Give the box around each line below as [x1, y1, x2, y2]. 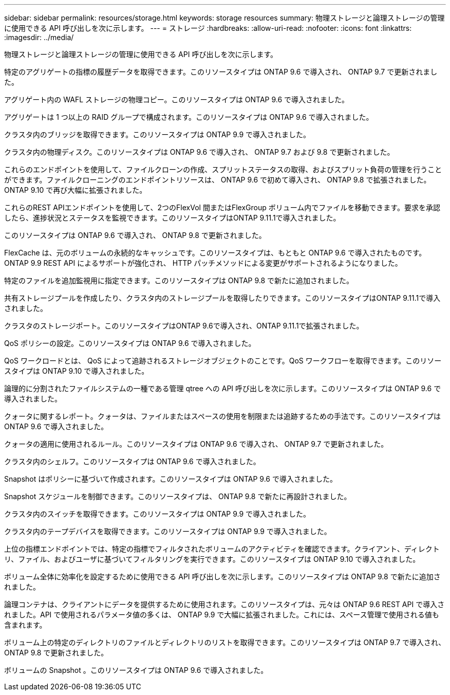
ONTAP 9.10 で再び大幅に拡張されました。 [4, 186, 147, 194]
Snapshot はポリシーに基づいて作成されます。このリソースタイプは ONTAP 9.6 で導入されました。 [4, 474, 337, 483]
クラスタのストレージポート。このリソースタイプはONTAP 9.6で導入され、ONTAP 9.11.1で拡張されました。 [4, 321, 364, 330]
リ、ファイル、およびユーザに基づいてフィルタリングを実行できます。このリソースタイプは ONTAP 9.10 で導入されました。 [4, 555, 420, 563]
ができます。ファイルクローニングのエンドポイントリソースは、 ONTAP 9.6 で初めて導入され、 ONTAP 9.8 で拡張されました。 [4, 175, 431, 184]
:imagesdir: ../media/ [4, 33, 74, 42]
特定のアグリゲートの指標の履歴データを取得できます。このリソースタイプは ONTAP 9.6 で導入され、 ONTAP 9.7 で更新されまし [4, 67, 438, 76]
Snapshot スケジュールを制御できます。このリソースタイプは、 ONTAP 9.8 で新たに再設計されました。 [4, 492, 351, 501]
